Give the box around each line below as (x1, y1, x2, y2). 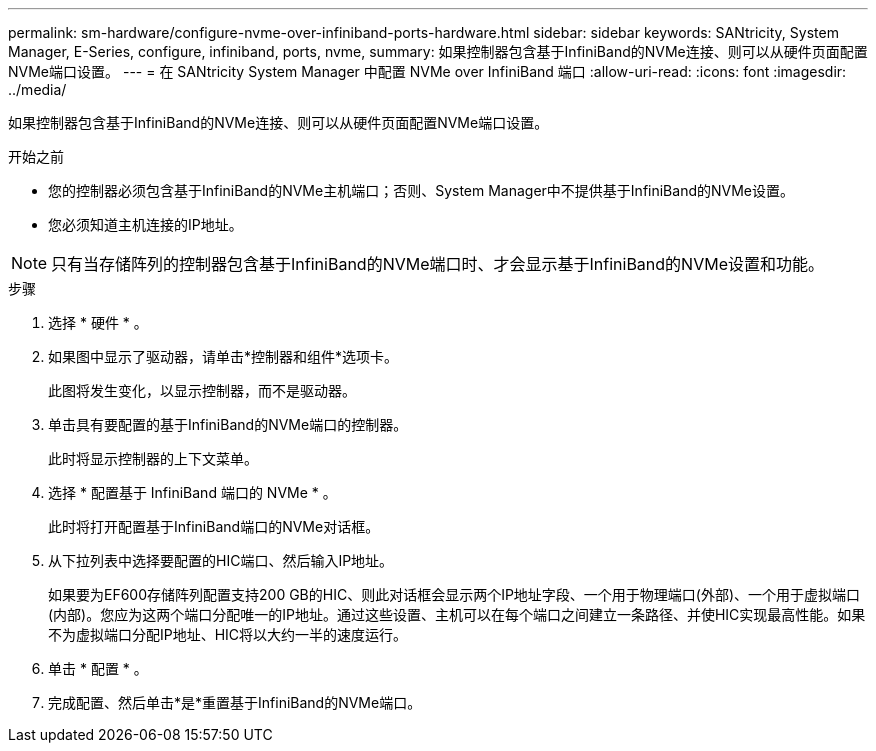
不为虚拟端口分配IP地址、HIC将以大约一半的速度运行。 (48, 626, 408, 643)
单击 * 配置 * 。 (48, 660, 148, 677)
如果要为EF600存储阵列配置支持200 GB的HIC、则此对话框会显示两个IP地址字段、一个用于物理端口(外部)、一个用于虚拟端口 (48, 586, 861, 603)
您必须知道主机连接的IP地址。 (48, 216, 243, 233)
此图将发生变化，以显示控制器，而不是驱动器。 (48, 382, 356, 399)
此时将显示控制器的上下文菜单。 (48, 450, 258, 467)
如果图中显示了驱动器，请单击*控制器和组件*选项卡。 (48, 348, 399, 365)
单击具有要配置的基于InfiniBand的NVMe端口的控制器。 (48, 416, 408, 433)
